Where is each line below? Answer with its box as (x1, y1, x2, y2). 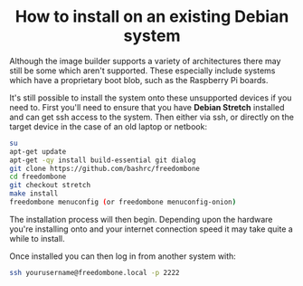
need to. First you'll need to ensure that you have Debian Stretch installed (9, 101, 285, 112)
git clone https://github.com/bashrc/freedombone (9, 164, 201, 173)
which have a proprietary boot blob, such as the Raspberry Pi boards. (9, 74, 269, 85)
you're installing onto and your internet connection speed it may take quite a (9, 224, 294, 234)
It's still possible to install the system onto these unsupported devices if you (9, 92, 292, 103)
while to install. (9, 233, 65, 243)
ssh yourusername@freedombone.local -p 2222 (9, 268, 180, 277)
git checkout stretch (9, 181, 91, 190)
